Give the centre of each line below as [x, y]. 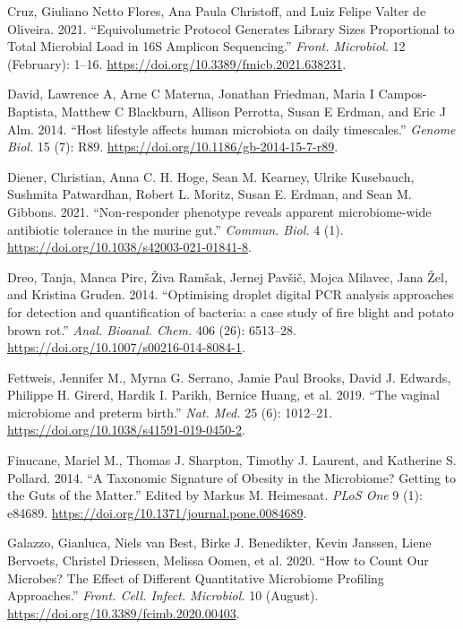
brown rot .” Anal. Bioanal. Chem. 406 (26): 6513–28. [152, 329]
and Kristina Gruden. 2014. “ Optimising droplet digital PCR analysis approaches [231, 294]
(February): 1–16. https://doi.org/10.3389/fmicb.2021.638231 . [177, 63]
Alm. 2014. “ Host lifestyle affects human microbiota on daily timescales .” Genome [231, 129]
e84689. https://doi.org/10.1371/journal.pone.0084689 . [157, 512]
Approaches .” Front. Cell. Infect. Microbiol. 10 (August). [163, 595]
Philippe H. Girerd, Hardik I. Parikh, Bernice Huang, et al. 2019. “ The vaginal [223, 395]
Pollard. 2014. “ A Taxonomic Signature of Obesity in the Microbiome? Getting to [232, 477]
